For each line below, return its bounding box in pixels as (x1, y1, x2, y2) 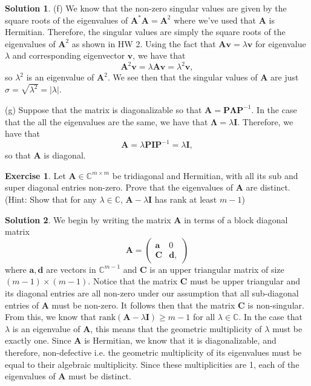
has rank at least (154, 193, 217, 205)
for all (192, 310, 215, 323)
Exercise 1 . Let (5, 169, 66, 182)
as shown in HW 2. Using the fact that (71, 37, 216, 50)
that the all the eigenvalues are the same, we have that (5, 115, 208, 128)
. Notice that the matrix (88, 275, 178, 287)
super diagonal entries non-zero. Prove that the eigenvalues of (5, 181, 234, 194)
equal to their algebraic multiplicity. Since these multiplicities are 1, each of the (5, 358, 300, 370)
